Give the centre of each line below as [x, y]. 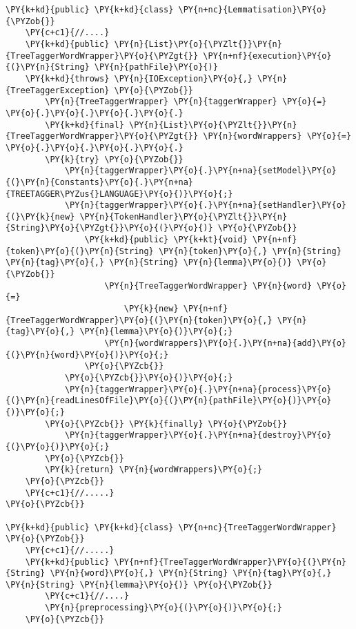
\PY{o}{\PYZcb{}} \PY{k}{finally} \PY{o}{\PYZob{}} [166, 424]
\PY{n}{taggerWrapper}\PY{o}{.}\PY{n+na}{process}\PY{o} [198, 389]
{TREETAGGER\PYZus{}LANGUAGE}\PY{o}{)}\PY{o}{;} [119, 194]
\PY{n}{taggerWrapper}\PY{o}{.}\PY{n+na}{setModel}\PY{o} [200, 171]
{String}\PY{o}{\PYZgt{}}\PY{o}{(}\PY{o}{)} [109, 228]
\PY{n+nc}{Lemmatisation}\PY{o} [253, 10]
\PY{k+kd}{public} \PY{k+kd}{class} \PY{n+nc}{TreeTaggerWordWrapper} [171, 527]
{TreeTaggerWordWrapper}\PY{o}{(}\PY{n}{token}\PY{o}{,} [139, 320]
